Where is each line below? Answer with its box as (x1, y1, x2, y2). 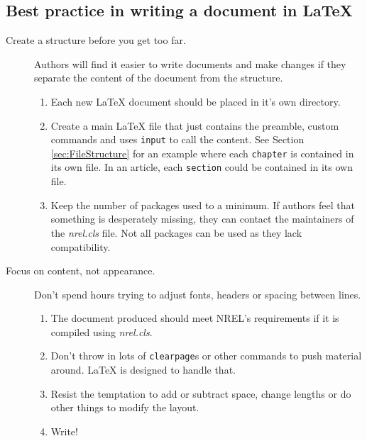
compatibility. (50, 239, 111, 254)
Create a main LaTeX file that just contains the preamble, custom (50, 118, 339, 133)
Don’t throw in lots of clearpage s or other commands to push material (50, 348, 362, 363)
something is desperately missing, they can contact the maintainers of (50, 211, 354, 226)
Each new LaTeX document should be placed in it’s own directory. (50, 94, 341, 108)
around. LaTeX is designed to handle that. (50, 362, 236, 377)
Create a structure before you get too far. (6, 33, 186, 48)
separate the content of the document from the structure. (34, 70, 283, 85)
